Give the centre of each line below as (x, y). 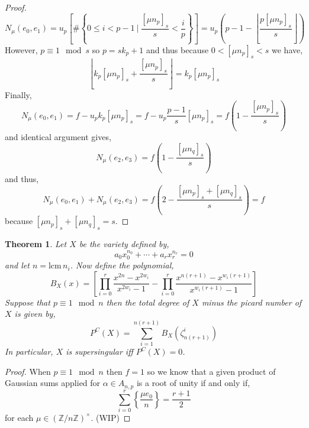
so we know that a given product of (211, 371)
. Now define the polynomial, (122, 265)
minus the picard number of (252, 302)
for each (19, 417)
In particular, (29, 351)
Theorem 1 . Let (36, 244)
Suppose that (28, 302)
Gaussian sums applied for (53, 383)
